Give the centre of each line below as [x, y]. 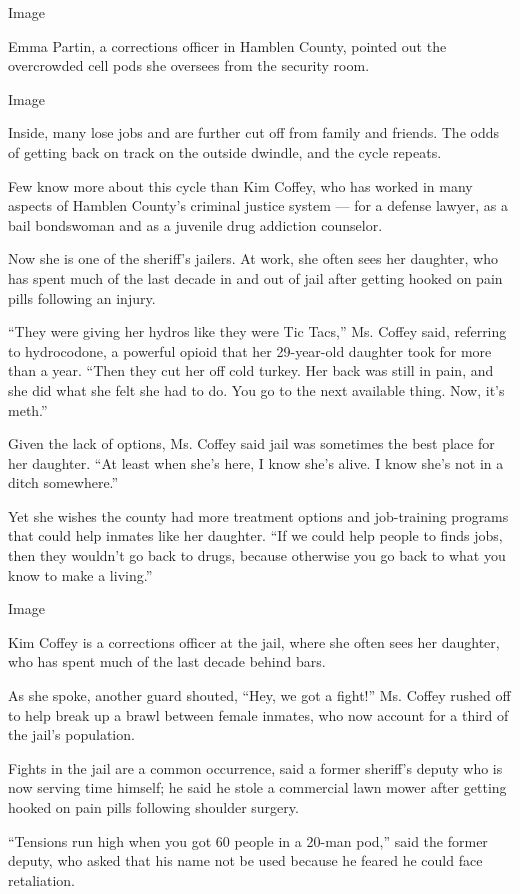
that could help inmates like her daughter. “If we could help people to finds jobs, [255, 535]
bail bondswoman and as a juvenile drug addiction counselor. [195, 224]
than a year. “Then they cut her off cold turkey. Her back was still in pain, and [251, 370]
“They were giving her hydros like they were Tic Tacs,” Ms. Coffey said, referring [257, 331]
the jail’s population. [71, 734]
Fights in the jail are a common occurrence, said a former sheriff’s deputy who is [255, 767]
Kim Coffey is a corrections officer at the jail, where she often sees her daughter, [254, 641]
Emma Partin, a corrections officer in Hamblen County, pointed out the [227, 45]
